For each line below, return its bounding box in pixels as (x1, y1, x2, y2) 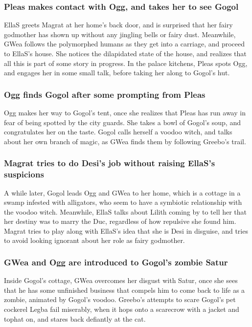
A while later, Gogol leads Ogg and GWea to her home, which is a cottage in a (4, 187, 241, 197)
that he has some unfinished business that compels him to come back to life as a (4, 284, 245, 295)
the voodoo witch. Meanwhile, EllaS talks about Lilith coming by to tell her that (4, 206, 247, 217)
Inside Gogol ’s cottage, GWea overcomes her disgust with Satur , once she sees (4, 275, 238, 285)
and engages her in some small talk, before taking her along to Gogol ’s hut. (4, 67, 230, 78)
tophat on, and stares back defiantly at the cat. (4, 313, 146, 324)
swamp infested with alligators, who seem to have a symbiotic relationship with (4, 197, 242, 207)
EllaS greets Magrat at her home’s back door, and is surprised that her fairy (4, 20, 233, 30)
